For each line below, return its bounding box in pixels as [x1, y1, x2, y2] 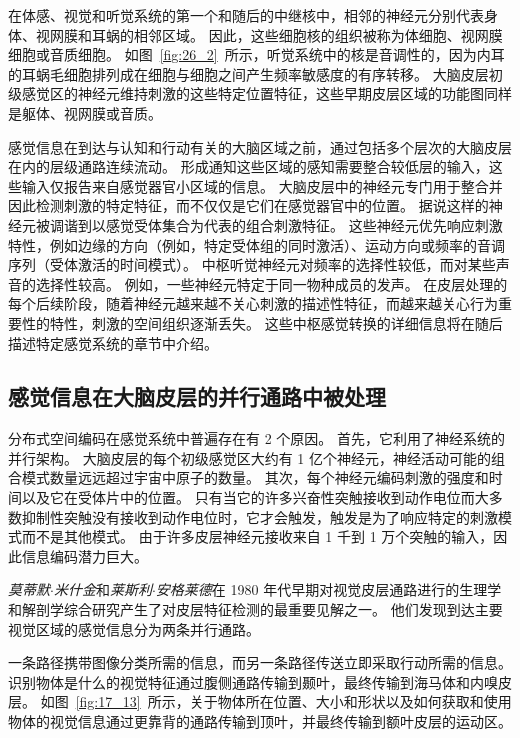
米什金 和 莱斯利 [53, 579, 152, 600]
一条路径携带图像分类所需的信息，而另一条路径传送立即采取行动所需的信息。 [8, 652, 512, 673]
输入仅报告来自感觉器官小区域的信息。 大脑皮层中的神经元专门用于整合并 [21, 175, 503, 196]
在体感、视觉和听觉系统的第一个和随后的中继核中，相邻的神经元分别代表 [8, 5, 484, 25]
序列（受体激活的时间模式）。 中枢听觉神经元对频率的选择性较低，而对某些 [8, 254, 496, 275]
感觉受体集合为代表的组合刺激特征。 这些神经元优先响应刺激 [105, 214, 503, 235]
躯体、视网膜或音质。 [21, 102, 162, 123]
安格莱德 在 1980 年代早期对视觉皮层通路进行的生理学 [155, 579, 502, 600]
